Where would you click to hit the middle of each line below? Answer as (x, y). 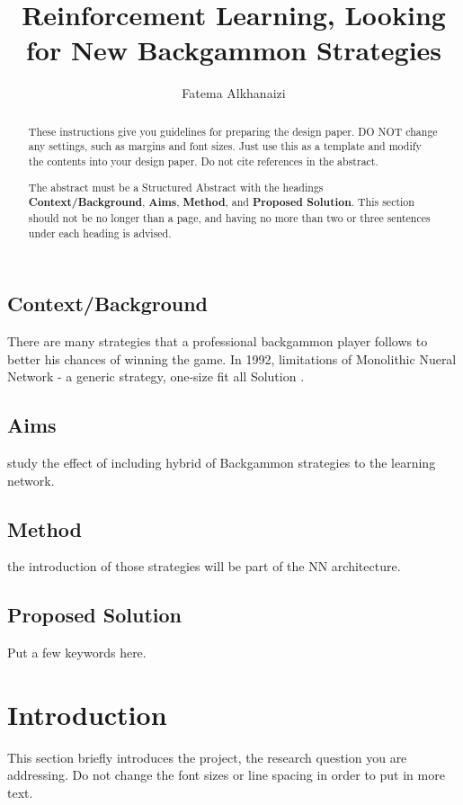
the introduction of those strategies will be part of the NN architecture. (204, 566)
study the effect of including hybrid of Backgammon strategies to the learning (222, 462)
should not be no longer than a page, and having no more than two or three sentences (229, 217)
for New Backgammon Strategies (234, 50)
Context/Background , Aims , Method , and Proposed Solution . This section (221, 202)
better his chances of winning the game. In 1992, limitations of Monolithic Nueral (232, 358)
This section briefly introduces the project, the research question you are (207, 757)
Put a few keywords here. (77, 653)
